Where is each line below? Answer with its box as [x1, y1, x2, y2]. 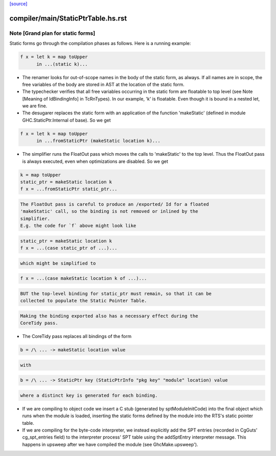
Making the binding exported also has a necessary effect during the [20, 313, 198, 319]
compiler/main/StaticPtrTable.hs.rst [9, 14, 127, 22]
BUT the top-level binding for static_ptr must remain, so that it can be [20, 291, 212, 296]
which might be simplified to [20, 260, 96, 266]
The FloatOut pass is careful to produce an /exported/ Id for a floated [20, 201, 209, 207]
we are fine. [22, 103, 48, 109]
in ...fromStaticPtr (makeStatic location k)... [36, 138, 160, 144]
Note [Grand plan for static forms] [9, 30, 96, 37]
